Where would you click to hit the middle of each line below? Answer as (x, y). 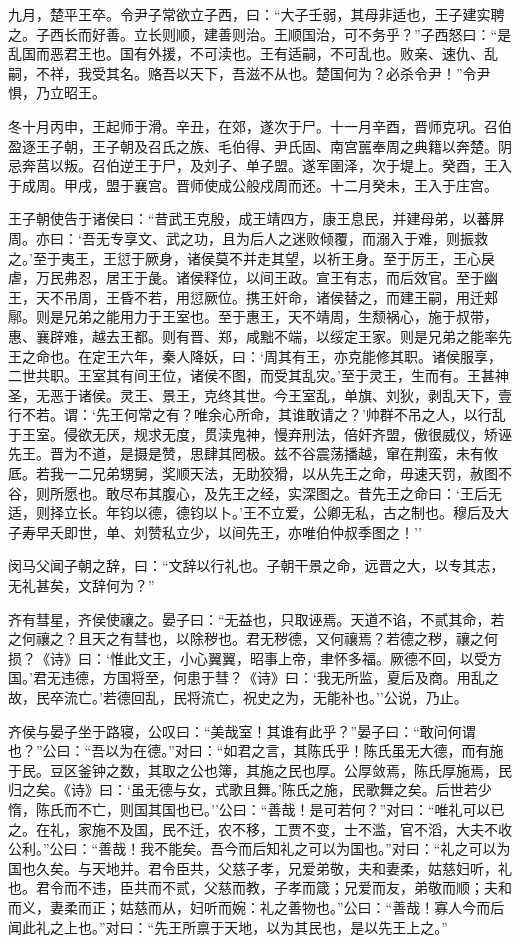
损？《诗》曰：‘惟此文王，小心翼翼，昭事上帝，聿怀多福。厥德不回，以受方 (255, 657)
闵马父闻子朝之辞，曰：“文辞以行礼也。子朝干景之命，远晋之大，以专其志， (256, 565)
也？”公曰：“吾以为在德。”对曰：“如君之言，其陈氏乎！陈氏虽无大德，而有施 (256, 750)
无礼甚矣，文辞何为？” (81, 585)
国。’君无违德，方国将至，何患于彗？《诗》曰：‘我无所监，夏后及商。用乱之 (253, 677)
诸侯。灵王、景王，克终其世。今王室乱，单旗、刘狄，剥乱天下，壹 (294, 394)
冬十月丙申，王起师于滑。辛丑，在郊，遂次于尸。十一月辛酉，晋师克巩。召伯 (260, 125)
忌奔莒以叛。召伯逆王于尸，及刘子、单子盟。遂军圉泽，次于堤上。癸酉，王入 (260, 165)
